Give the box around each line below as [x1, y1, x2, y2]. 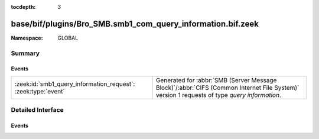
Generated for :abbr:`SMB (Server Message [155, 76, 277, 84]
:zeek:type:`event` [14, 87, 65, 95]
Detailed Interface [11, 106, 64, 114]
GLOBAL [57, 34, 79, 41]
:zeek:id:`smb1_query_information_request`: [14, 80, 135, 88]
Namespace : [11, 34, 44, 41]
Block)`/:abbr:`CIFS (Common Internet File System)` [155, 83, 300, 92]
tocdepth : [11, 4, 36, 10]
